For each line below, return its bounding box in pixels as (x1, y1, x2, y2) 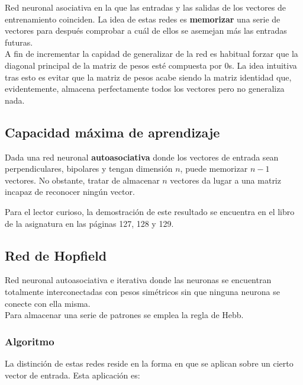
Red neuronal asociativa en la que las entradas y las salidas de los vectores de (5, 1, 286, 13)
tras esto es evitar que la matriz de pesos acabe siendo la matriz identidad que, (5, 70, 292, 83)
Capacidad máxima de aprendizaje (5, 123, 220, 141)
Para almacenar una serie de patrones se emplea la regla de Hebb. (5, 309, 244, 321)
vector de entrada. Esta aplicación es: (5, 368, 140, 381)
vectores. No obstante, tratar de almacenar (5, 174, 160, 186)
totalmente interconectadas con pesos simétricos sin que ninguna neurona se (5, 285, 280, 297)
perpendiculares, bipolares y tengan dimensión (5, 162, 173, 175)
